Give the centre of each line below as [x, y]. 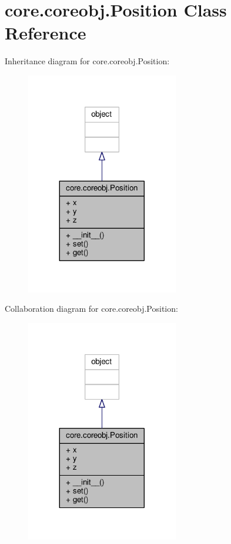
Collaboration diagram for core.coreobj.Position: [91, 309]
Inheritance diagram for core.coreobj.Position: [87, 61]
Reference [46, 33]
